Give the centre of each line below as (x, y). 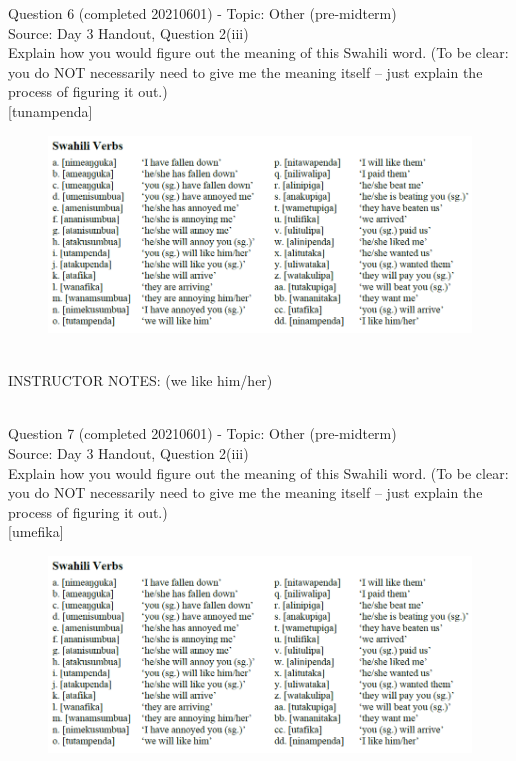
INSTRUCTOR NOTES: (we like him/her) (140, 380)
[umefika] (36, 531)
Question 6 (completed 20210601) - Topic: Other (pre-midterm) (202, 13)
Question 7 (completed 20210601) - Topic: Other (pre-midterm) (202, 433)
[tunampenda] (50, 110)
